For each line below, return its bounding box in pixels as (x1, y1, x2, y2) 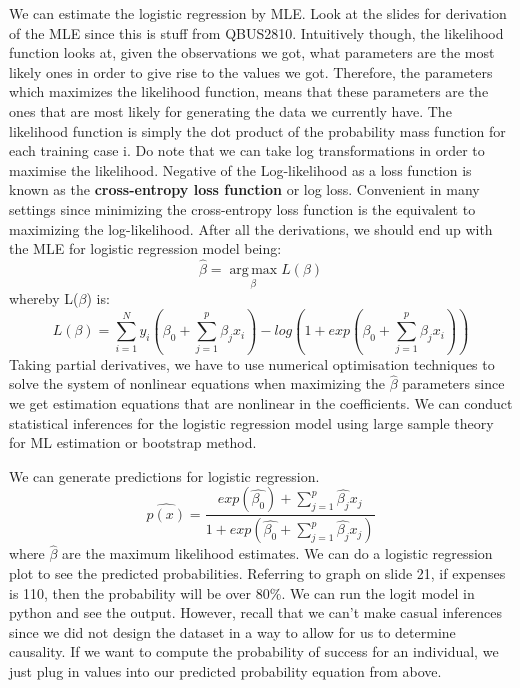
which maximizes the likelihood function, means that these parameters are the (9, 81, 489, 102)
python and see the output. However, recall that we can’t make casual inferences (9, 602, 503, 623)
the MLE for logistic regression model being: (9, 238, 282, 259)
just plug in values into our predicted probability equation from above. (9, 660, 442, 681)
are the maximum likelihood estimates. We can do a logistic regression (62, 543, 493, 564)
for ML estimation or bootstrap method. (9, 432, 257, 453)
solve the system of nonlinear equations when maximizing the (9, 373, 385, 394)
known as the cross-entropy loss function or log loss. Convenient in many (9, 179, 480, 200)
